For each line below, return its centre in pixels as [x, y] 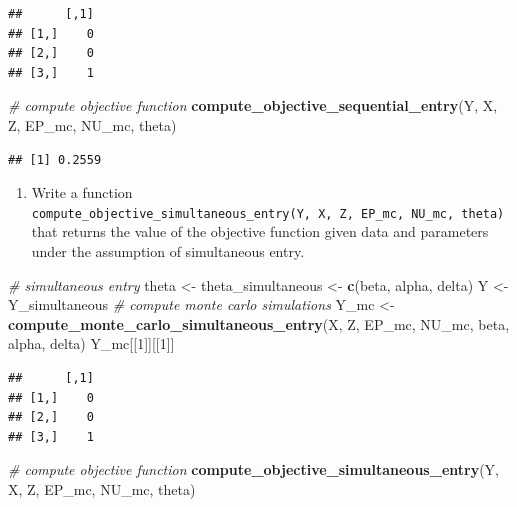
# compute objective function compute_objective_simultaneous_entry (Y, [253, 469]
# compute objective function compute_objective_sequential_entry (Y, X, [253, 105]
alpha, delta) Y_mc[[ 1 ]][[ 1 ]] [91, 343]
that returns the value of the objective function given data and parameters [260, 231]
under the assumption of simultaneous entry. [168, 251]
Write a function [82, 192]
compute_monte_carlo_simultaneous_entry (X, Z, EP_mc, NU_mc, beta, [259, 323]
